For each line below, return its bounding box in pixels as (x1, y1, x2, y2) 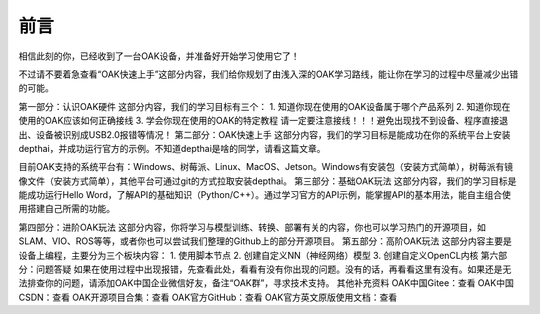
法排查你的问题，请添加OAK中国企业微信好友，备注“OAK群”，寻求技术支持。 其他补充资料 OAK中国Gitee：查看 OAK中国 (18, 277, 514, 289)
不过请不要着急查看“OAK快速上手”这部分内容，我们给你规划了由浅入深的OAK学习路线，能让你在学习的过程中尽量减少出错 (18, 68, 519, 80)
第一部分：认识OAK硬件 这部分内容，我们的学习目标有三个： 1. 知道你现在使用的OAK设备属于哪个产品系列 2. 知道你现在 (18, 100, 511, 112)
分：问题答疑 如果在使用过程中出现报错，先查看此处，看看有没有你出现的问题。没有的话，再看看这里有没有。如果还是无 (18, 263, 512, 275)
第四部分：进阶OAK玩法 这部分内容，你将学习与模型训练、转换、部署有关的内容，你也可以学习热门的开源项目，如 (18, 221, 487, 233)
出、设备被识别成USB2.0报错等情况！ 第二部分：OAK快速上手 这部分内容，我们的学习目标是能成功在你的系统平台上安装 (18, 128, 511, 140)
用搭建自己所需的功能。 (18, 203, 115, 215)
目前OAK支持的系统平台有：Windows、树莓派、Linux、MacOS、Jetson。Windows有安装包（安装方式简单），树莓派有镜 (18, 161, 514, 173)
